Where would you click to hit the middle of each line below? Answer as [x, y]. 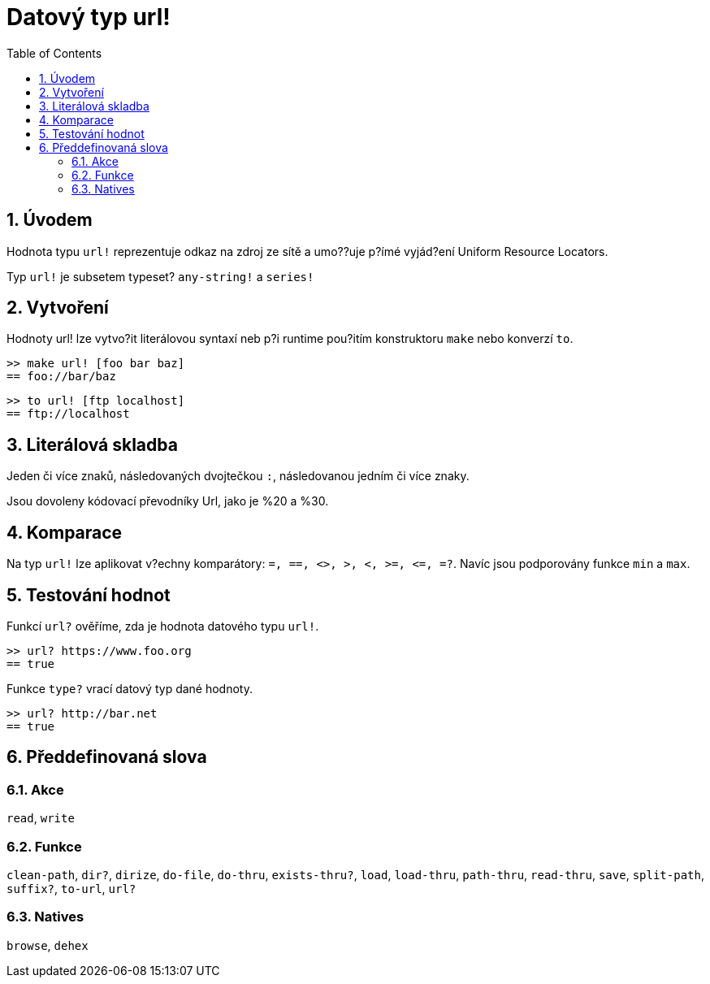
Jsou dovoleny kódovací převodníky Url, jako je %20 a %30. [168, 501]
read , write [41, 818]
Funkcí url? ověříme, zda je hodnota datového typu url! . [163, 626]
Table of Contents [54, 53]
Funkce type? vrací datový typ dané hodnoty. [130, 688]
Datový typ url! [89, 17]
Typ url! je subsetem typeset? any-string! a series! [160, 276]
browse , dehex [48, 945]
